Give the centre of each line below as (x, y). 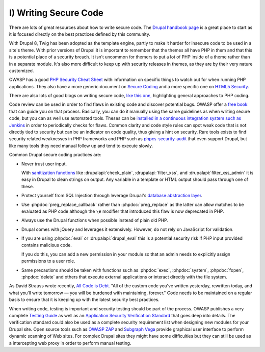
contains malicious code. (47, 245)
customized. (22, 71)
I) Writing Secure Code (56, 13)
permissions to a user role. (48, 261)
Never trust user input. (44, 164)
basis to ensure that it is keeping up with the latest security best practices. (84, 300)
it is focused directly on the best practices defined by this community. (80, 34)
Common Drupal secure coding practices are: (55, 155)
